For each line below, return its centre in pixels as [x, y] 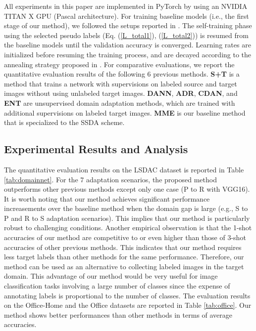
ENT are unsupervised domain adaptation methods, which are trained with [120, 103]
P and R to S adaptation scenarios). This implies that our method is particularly [127, 218]
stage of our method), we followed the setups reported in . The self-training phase [128, 25]
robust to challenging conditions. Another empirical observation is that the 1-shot [128, 228]
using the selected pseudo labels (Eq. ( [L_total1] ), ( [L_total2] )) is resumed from [126, 35]
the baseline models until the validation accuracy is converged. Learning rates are [128, 45]
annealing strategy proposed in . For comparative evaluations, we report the [119, 64]
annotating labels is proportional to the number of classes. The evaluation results [127, 295]
